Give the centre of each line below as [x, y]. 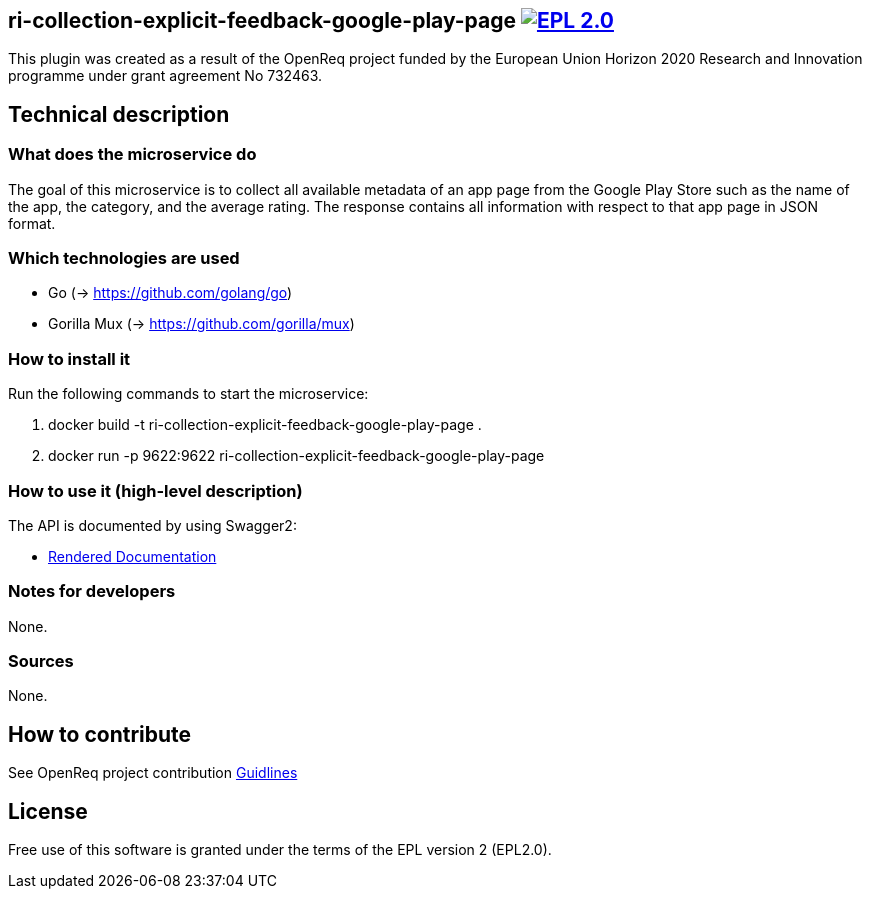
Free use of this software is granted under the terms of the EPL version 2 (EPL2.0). [280, 850]
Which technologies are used [124, 258]
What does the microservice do [132, 154]
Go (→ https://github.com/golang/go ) [170, 293]
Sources [41, 661]
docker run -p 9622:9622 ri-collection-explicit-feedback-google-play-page [296, 456]
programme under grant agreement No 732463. [165, 76]
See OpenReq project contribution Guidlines [153, 773]
